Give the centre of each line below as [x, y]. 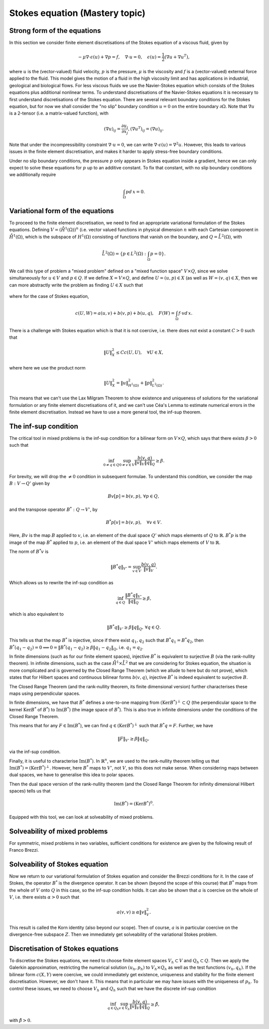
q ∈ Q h [113, 1008]
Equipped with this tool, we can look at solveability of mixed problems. [81, 817]
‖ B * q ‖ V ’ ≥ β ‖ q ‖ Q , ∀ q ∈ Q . [134, 627]
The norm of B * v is [29, 551]
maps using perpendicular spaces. [45, 693]
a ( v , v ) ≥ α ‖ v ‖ [132, 912]
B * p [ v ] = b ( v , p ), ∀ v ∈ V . [134, 522]
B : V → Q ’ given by [29, 484]
